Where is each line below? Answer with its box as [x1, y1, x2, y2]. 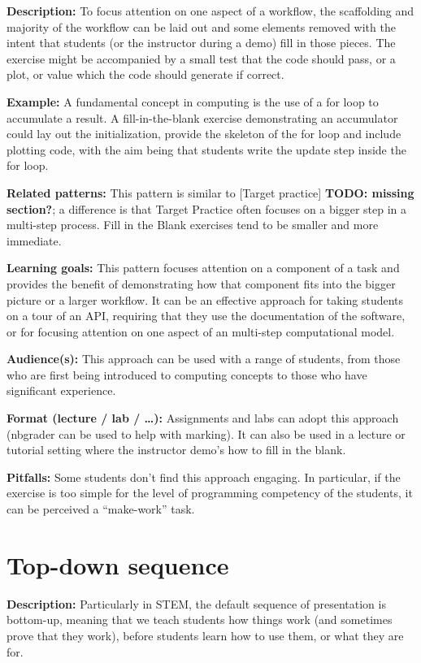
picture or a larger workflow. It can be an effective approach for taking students [7, 291, 404, 308]
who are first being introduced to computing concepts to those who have [7, 366, 367, 383]
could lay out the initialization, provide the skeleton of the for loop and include [7, 125, 401, 142]
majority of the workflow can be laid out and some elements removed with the [7, 18, 396, 35]
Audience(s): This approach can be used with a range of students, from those [7, 350, 401, 367]
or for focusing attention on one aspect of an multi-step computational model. [7, 323, 395, 340]
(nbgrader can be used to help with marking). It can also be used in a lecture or [7, 425, 406, 442]
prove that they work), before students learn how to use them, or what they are [7, 626, 404, 643]
